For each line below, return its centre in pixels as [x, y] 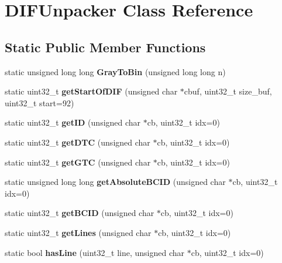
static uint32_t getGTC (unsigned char [78, 162]
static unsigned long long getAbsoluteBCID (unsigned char [115, 182]
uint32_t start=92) [39, 102]
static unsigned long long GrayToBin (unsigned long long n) [115, 71]
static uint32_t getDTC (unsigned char [78, 142]
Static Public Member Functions [105, 47]
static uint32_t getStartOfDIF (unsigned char [91, 91]
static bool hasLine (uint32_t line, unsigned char [95, 252]
